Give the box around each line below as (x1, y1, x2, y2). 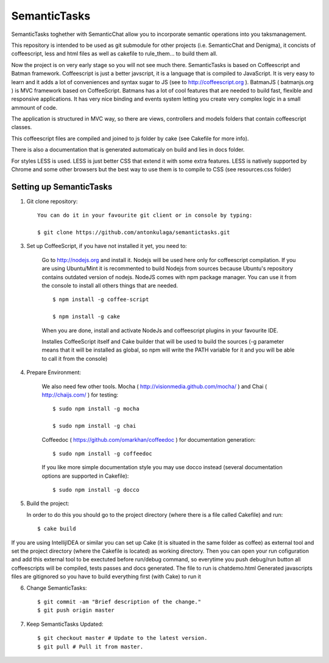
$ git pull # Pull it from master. (37, 643, 144, 650)
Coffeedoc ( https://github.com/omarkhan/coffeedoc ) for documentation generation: (41, 436, 256, 443)
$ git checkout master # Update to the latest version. (37, 634, 208, 642)
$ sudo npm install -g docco (52, 486, 140, 494)
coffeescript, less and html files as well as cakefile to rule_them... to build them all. (11, 50, 218, 57)
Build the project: (26, 500, 69, 507)
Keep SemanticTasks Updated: (26, 620, 104, 628)
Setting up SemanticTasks (11, 182, 113, 192)
